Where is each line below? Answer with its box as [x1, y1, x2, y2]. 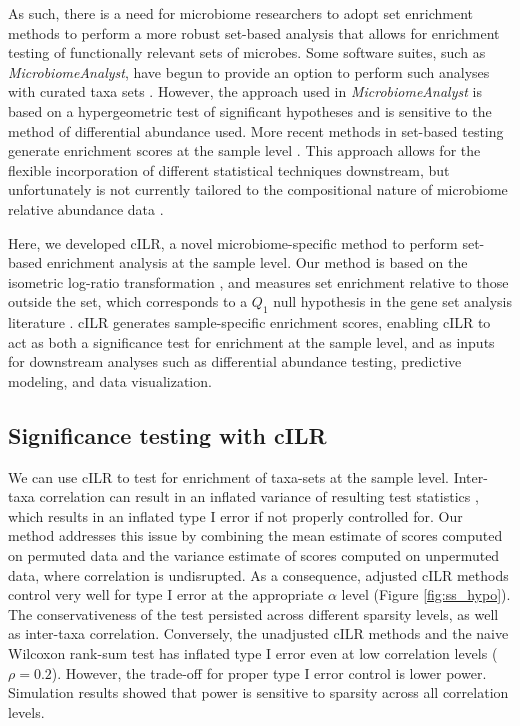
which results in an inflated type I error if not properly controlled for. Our [8, 505, 463, 526]
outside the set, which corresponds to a [8, 291, 248, 312]
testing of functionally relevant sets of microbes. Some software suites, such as [8, 42, 486, 63]
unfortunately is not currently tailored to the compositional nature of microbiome [8, 179, 508, 200]
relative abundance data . [8, 198, 164, 219]
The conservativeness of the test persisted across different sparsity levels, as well [8, 603, 499, 624]
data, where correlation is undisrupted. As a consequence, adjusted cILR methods [8, 564, 509, 585]
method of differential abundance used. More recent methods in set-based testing [8, 120, 504, 141]
